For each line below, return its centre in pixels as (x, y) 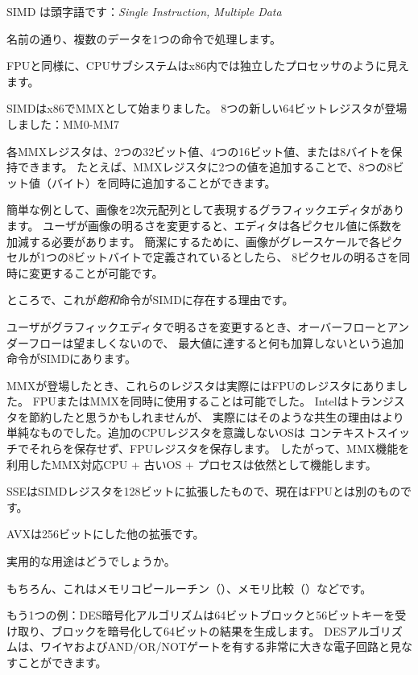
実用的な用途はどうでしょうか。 (91, 561)
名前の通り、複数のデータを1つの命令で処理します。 (144, 38)
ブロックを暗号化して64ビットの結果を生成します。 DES (199, 630)
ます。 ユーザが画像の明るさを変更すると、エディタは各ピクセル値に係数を (205, 225)
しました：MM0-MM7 (63, 123)
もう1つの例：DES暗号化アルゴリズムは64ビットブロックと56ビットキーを (201, 615)
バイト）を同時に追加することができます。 (163, 182)
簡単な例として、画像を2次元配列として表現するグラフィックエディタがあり (206, 210)
